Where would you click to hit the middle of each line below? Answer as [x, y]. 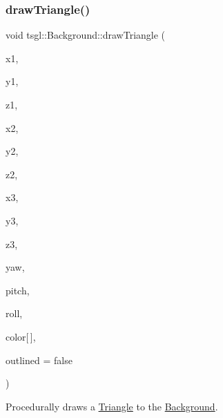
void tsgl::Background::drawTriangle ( [86, 35]
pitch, [18, 290]
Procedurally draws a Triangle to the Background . [112, 406]
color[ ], [21, 336]
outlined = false [39, 360]
